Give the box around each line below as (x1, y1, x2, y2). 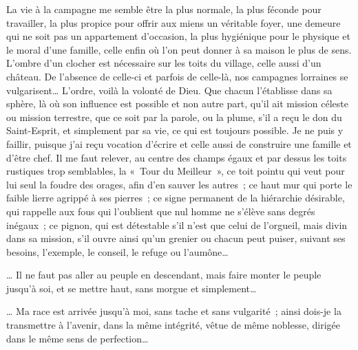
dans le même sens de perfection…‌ (6, 331, 149, 345)
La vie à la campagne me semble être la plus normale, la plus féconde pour (6, 2, 322, 16)
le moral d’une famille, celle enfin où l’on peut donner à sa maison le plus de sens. (6, 42, 352, 56)
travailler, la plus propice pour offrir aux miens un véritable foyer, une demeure (6, 15, 341, 30)
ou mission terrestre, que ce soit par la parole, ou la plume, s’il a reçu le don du (6, 109, 342, 124)
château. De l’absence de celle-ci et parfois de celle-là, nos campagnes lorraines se (6, 69, 348, 83)
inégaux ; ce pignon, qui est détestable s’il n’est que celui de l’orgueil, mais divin (6, 217, 348, 232)
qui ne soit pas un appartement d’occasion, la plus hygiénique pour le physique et (6, 29, 350, 43)
